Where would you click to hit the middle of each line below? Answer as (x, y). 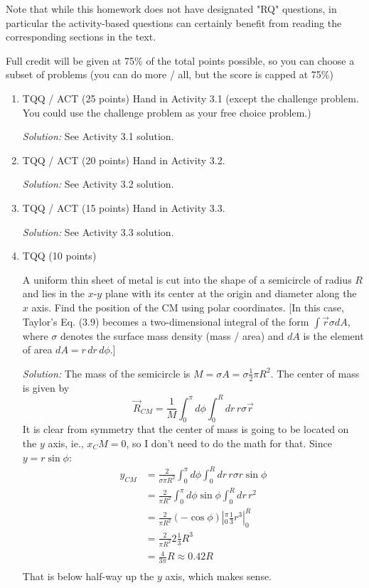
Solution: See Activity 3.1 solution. (98, 136)
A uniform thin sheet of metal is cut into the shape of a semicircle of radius (187, 279)
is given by (46, 387)
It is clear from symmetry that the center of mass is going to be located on (186, 429)
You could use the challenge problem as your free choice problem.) (167, 112)
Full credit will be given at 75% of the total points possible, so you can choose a (180, 60)
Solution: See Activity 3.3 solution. (98, 231)
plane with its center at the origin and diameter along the (231, 293)
